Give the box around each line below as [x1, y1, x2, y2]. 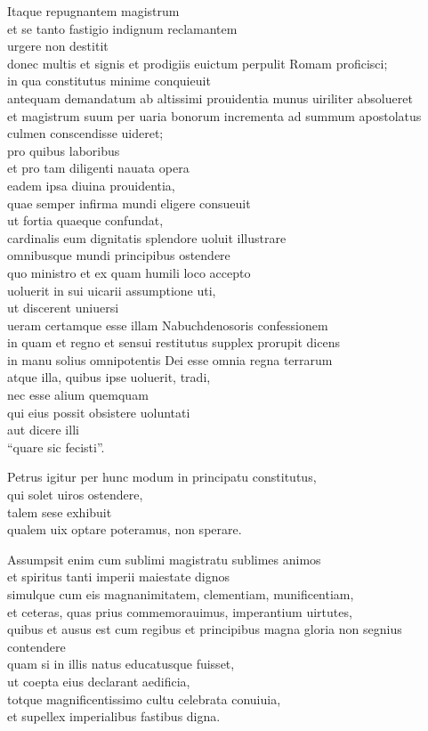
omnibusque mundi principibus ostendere [7, 246, 230, 264]
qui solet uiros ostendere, [7, 485, 143, 504]
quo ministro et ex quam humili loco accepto [7, 263, 251, 281]
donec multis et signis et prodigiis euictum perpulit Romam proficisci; [7, 53, 388, 72]
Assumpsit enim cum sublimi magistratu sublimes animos [7, 549, 321, 568]
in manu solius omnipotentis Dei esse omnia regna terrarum [7, 350, 333, 369]
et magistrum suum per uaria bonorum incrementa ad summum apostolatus [7, 106, 422, 125]
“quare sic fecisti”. [7, 437, 105, 456]
